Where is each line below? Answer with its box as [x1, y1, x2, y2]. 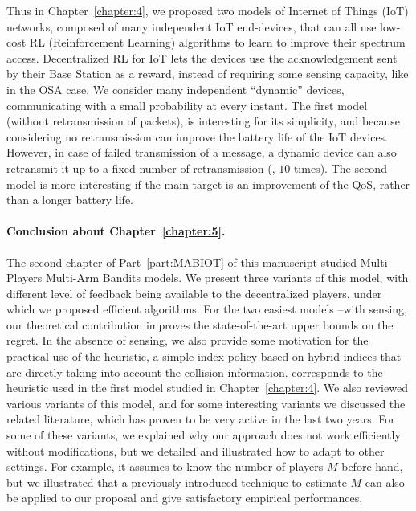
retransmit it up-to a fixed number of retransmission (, [6, 159, 275, 176]
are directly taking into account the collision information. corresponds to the [6, 363, 383, 380]
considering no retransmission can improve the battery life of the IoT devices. [6, 128, 389, 145]
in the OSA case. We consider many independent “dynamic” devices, [6, 80, 345, 97]
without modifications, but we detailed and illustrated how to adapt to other [6, 442, 385, 459]
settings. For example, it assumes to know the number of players [6, 458, 324, 475]
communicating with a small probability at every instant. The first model [6, 96, 368, 113]
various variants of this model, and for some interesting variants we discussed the [6, 394, 406, 411]
